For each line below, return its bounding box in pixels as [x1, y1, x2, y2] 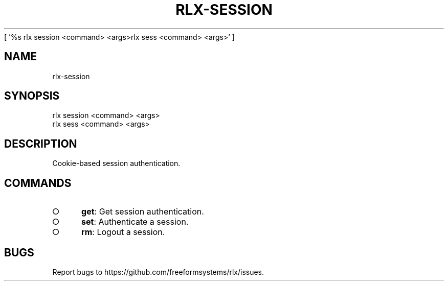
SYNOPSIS [4, 89, 60, 103]
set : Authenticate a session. [81, 217, 189, 227]
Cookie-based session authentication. [52, 159, 181, 168]
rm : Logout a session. [81, 227, 165, 237]
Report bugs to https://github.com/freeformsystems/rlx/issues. [52, 267, 264, 276]
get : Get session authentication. [81, 206, 204, 217]
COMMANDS [4, 176, 72, 189]
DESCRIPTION [4, 137, 77, 150]
